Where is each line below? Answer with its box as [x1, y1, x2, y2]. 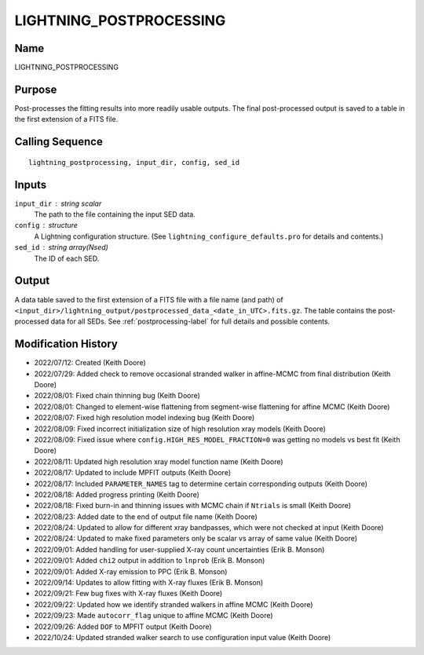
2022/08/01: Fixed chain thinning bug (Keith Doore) [34, 391, 200, 401]
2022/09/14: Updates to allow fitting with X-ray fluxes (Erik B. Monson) [34, 578, 264, 587]
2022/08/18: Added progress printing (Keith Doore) [34, 489, 200, 499]
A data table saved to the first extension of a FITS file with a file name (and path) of [14, 295, 284, 304]
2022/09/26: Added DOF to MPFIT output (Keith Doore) [34, 621, 212, 631]
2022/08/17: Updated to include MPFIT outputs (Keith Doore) [34, 468, 232, 478]
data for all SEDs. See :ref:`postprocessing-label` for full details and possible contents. [50, 317, 331, 326]
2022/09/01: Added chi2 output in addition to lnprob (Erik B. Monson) [34, 556, 265, 565]
